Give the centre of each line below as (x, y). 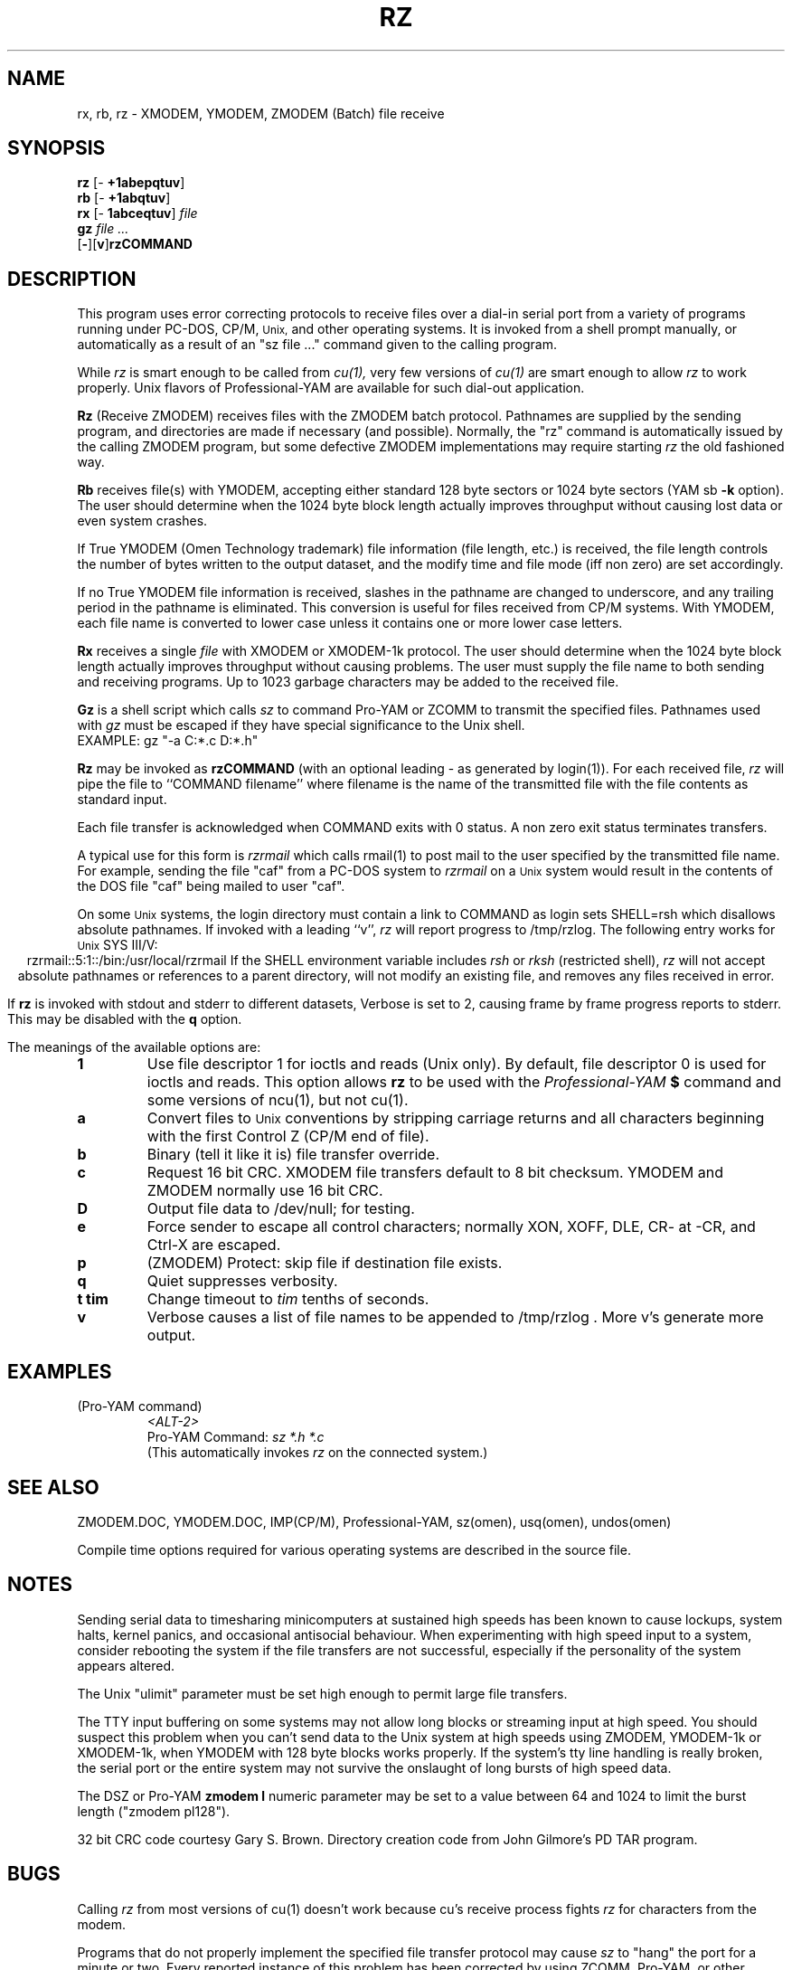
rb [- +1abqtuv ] (124, 198)
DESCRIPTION (72, 279)
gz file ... (103, 229)
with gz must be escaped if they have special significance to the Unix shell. (301, 725)
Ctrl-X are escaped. (214, 1245)
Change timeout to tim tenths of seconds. (288, 1299)
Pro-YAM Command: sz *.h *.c (236, 1437)
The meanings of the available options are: (134, 1047)
